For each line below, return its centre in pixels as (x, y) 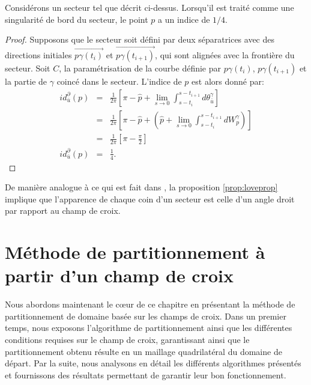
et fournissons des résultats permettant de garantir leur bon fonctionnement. (146, 374)
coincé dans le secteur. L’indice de (119, 81)
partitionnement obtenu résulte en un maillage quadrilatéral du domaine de (143, 351)
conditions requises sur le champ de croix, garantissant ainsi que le (127, 340)
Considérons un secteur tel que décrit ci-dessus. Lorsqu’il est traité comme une (149, 7)
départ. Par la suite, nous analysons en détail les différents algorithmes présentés (153, 363)
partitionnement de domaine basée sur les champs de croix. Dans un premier (146, 316)
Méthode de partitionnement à (135, 252)
